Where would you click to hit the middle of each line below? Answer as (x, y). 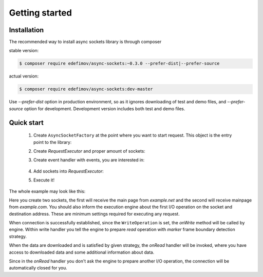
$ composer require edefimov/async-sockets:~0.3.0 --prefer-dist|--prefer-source (120, 64)
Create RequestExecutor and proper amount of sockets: (89, 151)
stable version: (24, 51)
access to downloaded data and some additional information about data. (82, 252)
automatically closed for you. (38, 268)
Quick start (26, 123)
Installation (26, 30)
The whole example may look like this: (47, 191)
